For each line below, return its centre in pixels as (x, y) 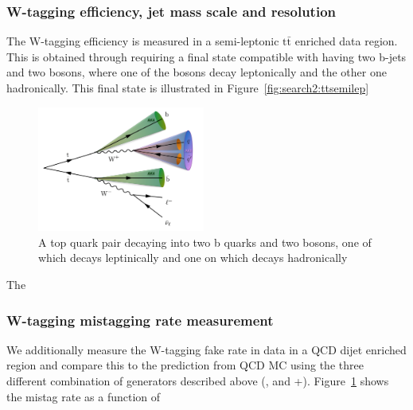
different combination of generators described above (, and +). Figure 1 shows (198, 380)
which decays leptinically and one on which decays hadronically (193, 258)
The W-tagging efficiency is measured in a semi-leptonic (143, 41)
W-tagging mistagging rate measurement (140, 320)
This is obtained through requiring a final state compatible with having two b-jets (206, 56)
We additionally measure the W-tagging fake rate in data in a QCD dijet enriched (206, 349)
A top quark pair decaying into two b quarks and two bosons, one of (205, 242)
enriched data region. (346, 41)
